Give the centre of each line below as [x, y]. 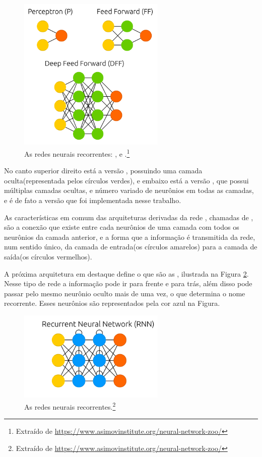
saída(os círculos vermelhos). [48, 257]
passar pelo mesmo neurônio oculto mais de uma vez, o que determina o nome [125, 293]
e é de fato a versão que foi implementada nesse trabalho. [93, 200]
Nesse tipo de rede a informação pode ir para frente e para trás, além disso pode [128, 283]
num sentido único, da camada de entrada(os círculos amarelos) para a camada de [131, 247]
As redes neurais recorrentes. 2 [70, 406]
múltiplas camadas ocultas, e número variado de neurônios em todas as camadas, [129, 190]
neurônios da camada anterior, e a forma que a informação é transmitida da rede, [130, 237]
